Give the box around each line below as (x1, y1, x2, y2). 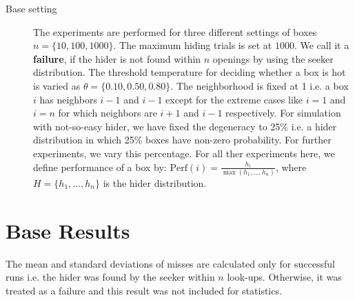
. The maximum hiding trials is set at (113, 38, 272, 52)
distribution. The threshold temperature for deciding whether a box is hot (33, 65, 346, 79)
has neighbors (39, 92, 97, 106)
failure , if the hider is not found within (33, 51, 201, 66)
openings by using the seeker (212, 51, 334, 66)
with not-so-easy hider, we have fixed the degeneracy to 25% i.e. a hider (33, 119, 337, 133)
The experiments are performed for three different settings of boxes (33, 24, 317, 39)
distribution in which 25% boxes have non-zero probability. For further (33, 132, 332, 147)
